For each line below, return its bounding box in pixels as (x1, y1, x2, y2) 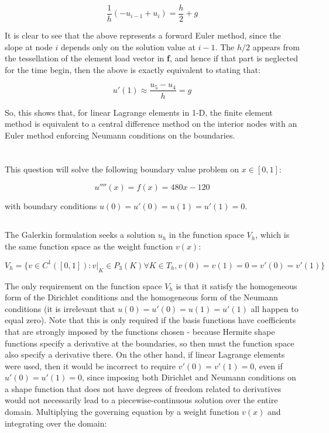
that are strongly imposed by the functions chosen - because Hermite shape (5, 325, 275, 337)
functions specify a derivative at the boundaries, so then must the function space (5, 337, 294, 349)
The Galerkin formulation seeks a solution (5, 228, 156, 241)
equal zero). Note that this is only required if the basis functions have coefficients (5, 314, 296, 326)
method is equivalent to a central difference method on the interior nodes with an (5, 117, 297, 130)
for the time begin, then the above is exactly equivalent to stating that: (5, 63, 261, 75)
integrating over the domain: (5, 417, 107, 429)
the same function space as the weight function (5, 240, 173, 252)
